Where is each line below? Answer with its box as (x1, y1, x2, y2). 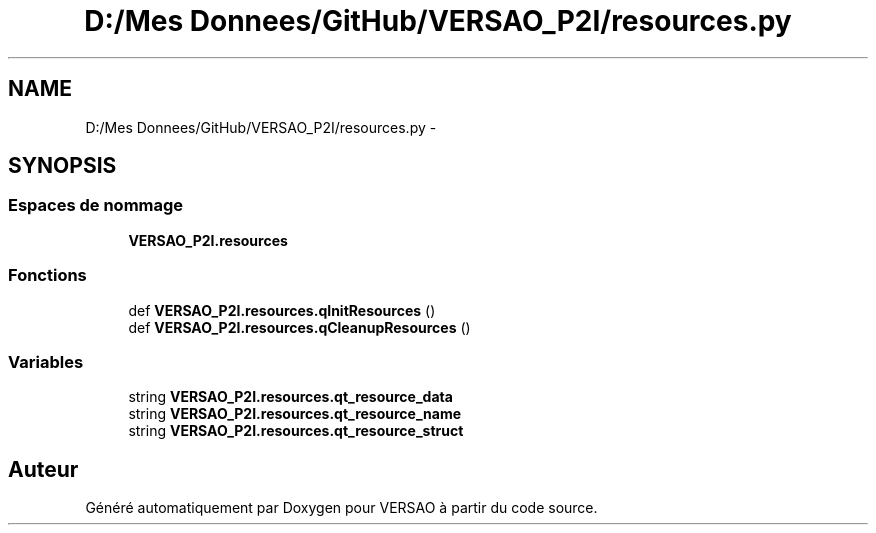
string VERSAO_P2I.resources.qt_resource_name (128, 405, 462, 423)
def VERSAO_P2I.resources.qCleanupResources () (128, 318, 471, 336)
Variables (8, 351, 84, 372)
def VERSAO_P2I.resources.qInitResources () (128, 301, 436, 319)
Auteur (8, 456, 79, 482)
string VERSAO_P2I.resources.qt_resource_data (128, 388, 453, 406)
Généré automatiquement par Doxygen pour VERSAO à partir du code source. (85, 499, 598, 517)
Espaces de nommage (8, 195, 184, 216)
